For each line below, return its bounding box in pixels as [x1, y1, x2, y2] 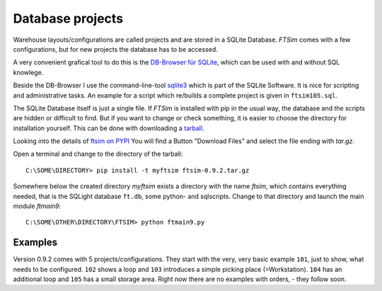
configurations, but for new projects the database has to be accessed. [13, 45, 219, 53]
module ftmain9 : [13, 202, 62, 210]
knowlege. [13, 68, 44, 76]
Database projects [13, 11, 124, 26]
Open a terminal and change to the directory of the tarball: [13, 149, 183, 159]
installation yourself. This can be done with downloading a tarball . [13, 124, 204, 132]
